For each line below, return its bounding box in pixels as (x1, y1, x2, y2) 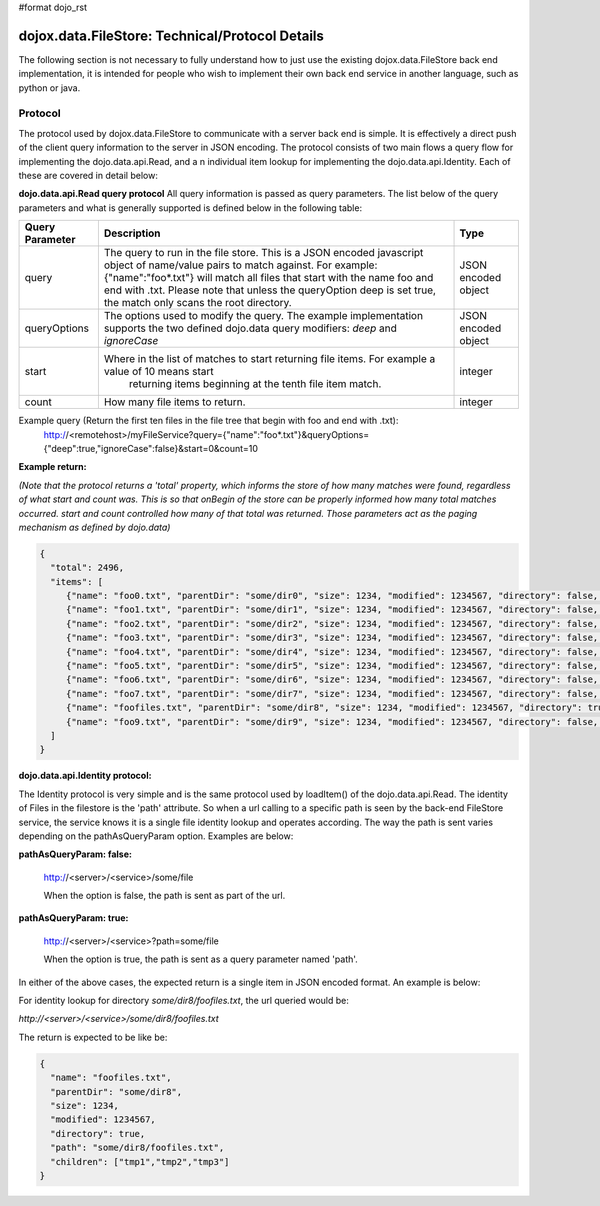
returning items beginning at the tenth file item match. (128, 377, 382, 391)
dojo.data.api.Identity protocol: (18, 770, 152, 782)
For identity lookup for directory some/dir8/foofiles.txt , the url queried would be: (18, 995, 350, 1007)
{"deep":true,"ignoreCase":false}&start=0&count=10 (43, 442, 259, 454)
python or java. (18, 81, 81, 94)
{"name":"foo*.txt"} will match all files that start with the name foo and (103, 271, 434, 285)
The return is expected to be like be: (18, 1031, 168, 1043)
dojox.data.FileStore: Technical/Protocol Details (18, 27, 325, 44)
